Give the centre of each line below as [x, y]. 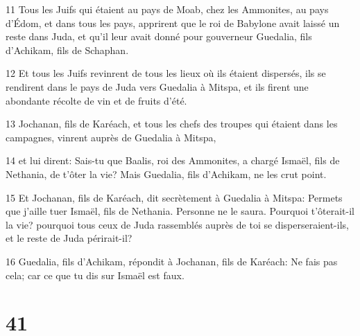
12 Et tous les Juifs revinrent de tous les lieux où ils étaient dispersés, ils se [166, 73]
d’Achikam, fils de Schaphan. [67, 50]
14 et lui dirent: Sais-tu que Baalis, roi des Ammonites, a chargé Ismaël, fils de [173, 160]
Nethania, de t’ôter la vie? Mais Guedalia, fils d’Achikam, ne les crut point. [166, 174]
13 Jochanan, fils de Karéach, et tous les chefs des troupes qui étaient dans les [172, 124]
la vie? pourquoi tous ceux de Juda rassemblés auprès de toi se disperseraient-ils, [177, 224]
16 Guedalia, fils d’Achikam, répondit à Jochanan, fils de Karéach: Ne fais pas [172, 261]
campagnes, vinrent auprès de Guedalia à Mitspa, [111, 137]
